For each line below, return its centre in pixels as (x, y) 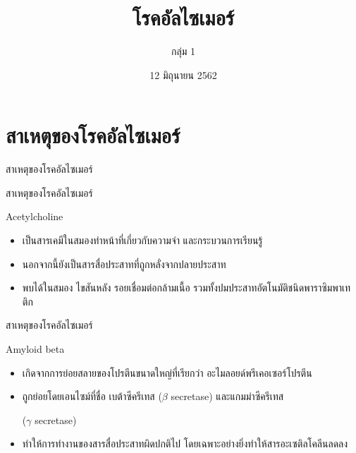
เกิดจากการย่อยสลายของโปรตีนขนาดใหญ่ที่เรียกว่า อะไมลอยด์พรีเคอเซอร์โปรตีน (167, 372)
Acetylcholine (35, 216)
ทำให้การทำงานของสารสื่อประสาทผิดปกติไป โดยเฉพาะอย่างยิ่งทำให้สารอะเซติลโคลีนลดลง (185, 443)
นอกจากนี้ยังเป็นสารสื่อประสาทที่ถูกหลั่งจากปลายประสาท (124, 264)
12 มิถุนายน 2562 (183, 74)
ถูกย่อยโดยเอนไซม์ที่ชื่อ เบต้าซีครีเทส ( (92, 396)
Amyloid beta (35, 349)
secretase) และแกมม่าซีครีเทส (227, 396)
